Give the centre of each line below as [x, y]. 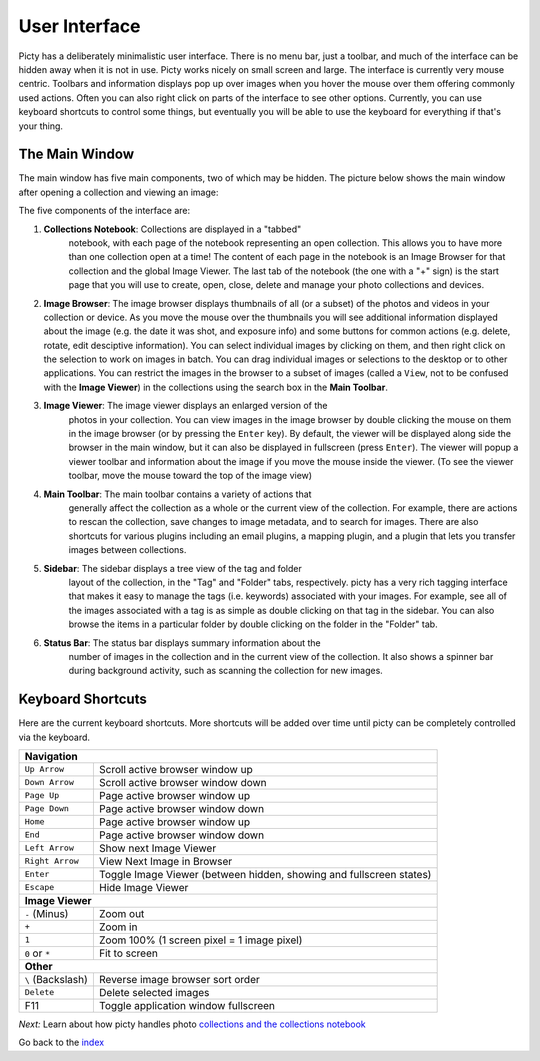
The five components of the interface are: [104, 211]
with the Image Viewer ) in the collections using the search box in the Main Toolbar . [216, 387]
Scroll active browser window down [182, 782]
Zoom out [121, 913]
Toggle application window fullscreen [186, 1005]
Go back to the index [61, 1042]
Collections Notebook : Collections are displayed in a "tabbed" [172, 229]
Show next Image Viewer [157, 848]
